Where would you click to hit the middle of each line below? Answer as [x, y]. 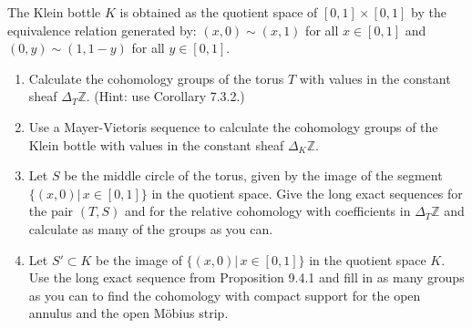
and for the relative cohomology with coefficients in [267, 211]
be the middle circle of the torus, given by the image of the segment [253, 175]
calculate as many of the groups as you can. [151, 228]
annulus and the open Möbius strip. [128, 313]
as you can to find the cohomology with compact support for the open [225, 295]
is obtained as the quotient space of [219, 12]
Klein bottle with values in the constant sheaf [156, 144]
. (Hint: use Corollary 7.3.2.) [165, 96]
